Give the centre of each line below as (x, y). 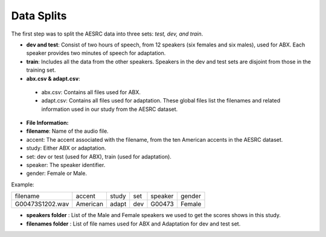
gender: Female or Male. (57, 173)
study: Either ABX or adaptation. (66, 148)
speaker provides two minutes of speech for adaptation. (96, 53)
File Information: (47, 123)
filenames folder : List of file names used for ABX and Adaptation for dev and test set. (133, 224)
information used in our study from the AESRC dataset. (110, 109)
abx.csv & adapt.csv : (53, 78)
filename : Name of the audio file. (67, 131)
